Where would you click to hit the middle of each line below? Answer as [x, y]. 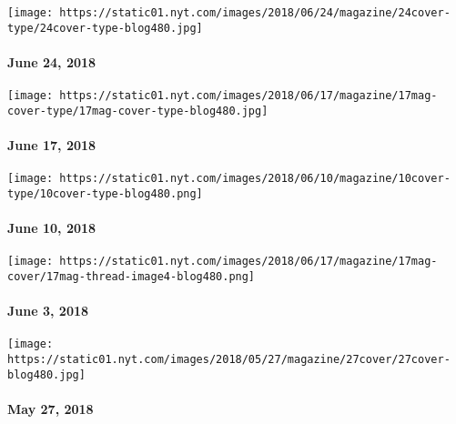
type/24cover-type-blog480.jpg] [105, 28]
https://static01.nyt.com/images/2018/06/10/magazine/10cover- [255, 179]
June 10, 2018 [52, 228]
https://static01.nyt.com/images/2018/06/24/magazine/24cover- [255, 13]
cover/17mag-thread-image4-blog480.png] [132, 276]
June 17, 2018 [52, 145]
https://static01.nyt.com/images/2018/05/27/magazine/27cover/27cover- [229, 360]
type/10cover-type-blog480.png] [105, 193]
